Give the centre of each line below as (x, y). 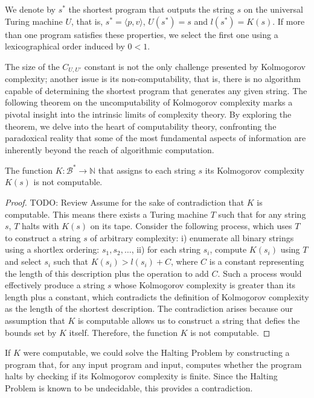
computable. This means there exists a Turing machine (106, 214)
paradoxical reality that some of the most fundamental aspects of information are (155, 138)
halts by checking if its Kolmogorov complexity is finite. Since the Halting (141, 376)
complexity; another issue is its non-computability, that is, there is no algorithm (153, 79)
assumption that (35, 321)
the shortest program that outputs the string (151, 9)
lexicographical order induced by (65, 46)
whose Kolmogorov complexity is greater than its (205, 285)
